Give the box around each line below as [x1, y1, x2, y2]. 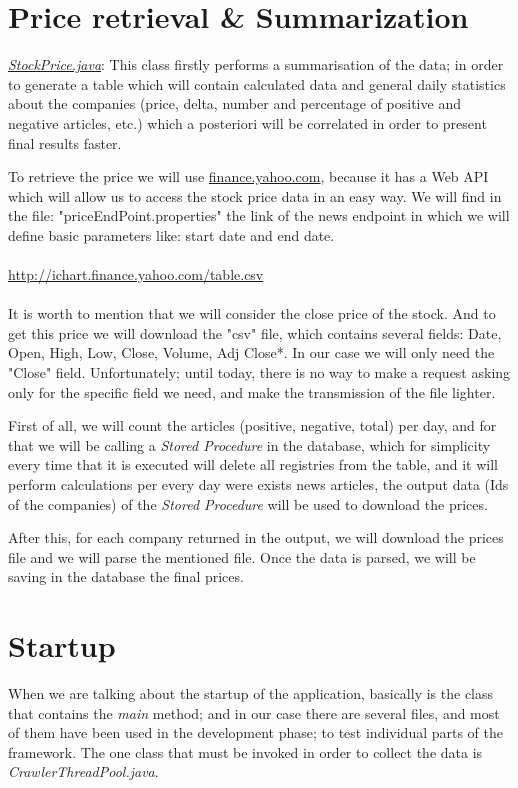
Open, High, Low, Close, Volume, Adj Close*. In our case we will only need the [8, 342, 495, 363]
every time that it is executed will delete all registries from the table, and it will [8, 454, 498, 475]
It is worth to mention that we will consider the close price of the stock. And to [8, 303, 496, 324]
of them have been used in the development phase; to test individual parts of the [8, 722, 504, 743]
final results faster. [8, 132, 122, 153]
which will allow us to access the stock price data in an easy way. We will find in [8, 185, 502, 206]
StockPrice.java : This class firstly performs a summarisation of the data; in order [8, 54, 504, 75]
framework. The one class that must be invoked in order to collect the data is [8, 741, 483, 762]
